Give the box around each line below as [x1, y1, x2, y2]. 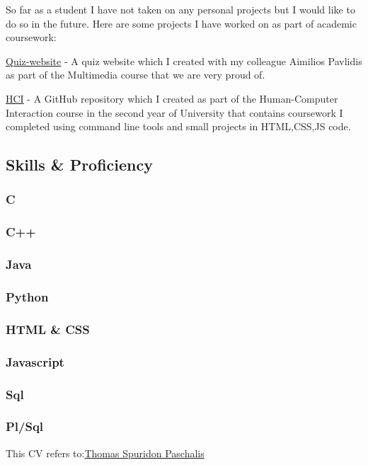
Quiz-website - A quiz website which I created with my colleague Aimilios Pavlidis [6, 53, 362, 68]
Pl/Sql [6, 418, 44, 435]
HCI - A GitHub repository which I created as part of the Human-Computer [6, 91, 338, 105]
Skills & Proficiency [6, 154, 154, 176]
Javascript [6, 352, 64, 370]
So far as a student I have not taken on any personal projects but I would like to [6, 2, 355, 16]
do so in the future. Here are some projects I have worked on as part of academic [6, 16, 357, 30]
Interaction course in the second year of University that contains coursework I [6, 105, 343, 120]
